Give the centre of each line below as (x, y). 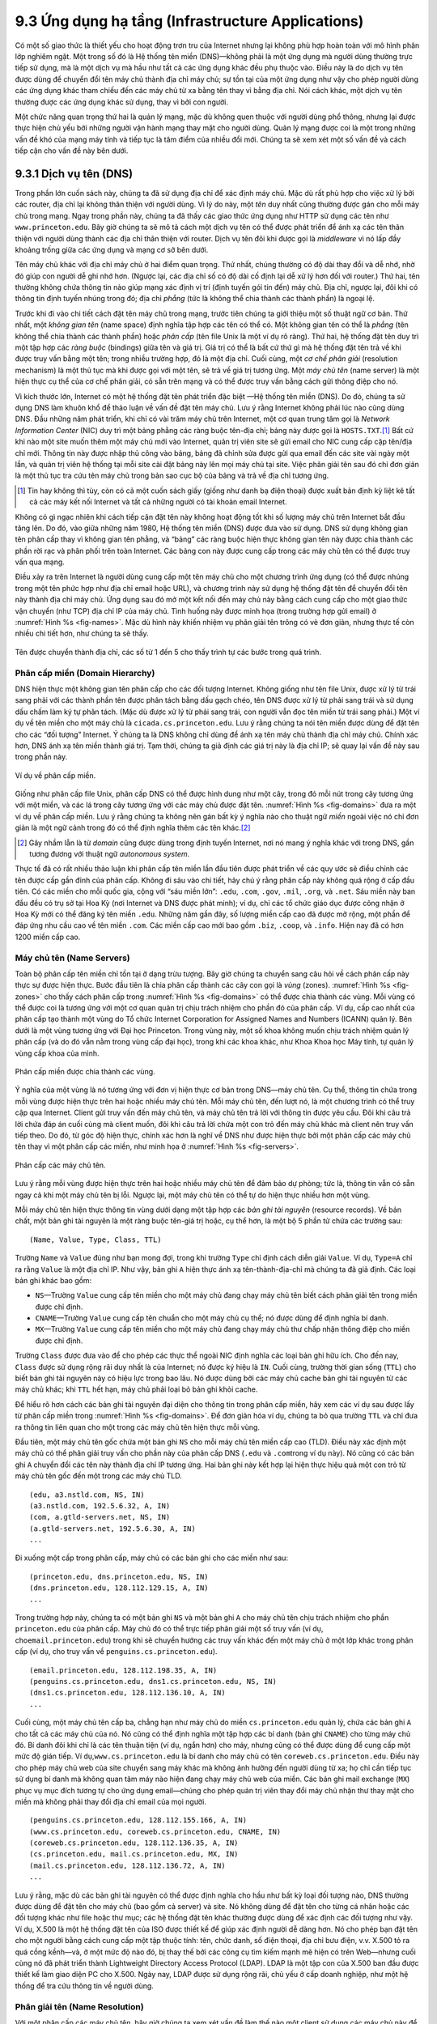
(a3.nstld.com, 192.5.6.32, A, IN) (100, 1505)
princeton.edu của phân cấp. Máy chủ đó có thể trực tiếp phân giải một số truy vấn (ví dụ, (169, 1629)
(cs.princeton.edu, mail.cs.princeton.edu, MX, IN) (134, 1854)
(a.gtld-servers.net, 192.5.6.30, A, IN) (112, 1529)
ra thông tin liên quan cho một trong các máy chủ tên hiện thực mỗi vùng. (138, 1427)
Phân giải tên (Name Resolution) (80, 2006)
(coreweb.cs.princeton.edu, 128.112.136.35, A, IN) (134, 1843)
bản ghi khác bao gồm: (53, 1280)
